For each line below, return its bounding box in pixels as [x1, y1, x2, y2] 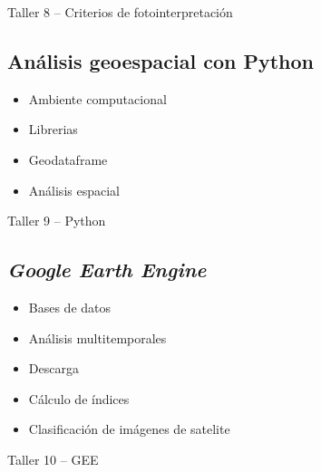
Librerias [28, 120, 78, 139]
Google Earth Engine [7, 255, 207, 284]
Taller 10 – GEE [7, 449, 99, 468]
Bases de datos [28, 297, 112, 316]
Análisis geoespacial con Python [7, 46, 314, 74]
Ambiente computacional [28, 89, 167, 108]
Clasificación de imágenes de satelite [28, 419, 230, 438]
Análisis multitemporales [28, 328, 167, 347]
